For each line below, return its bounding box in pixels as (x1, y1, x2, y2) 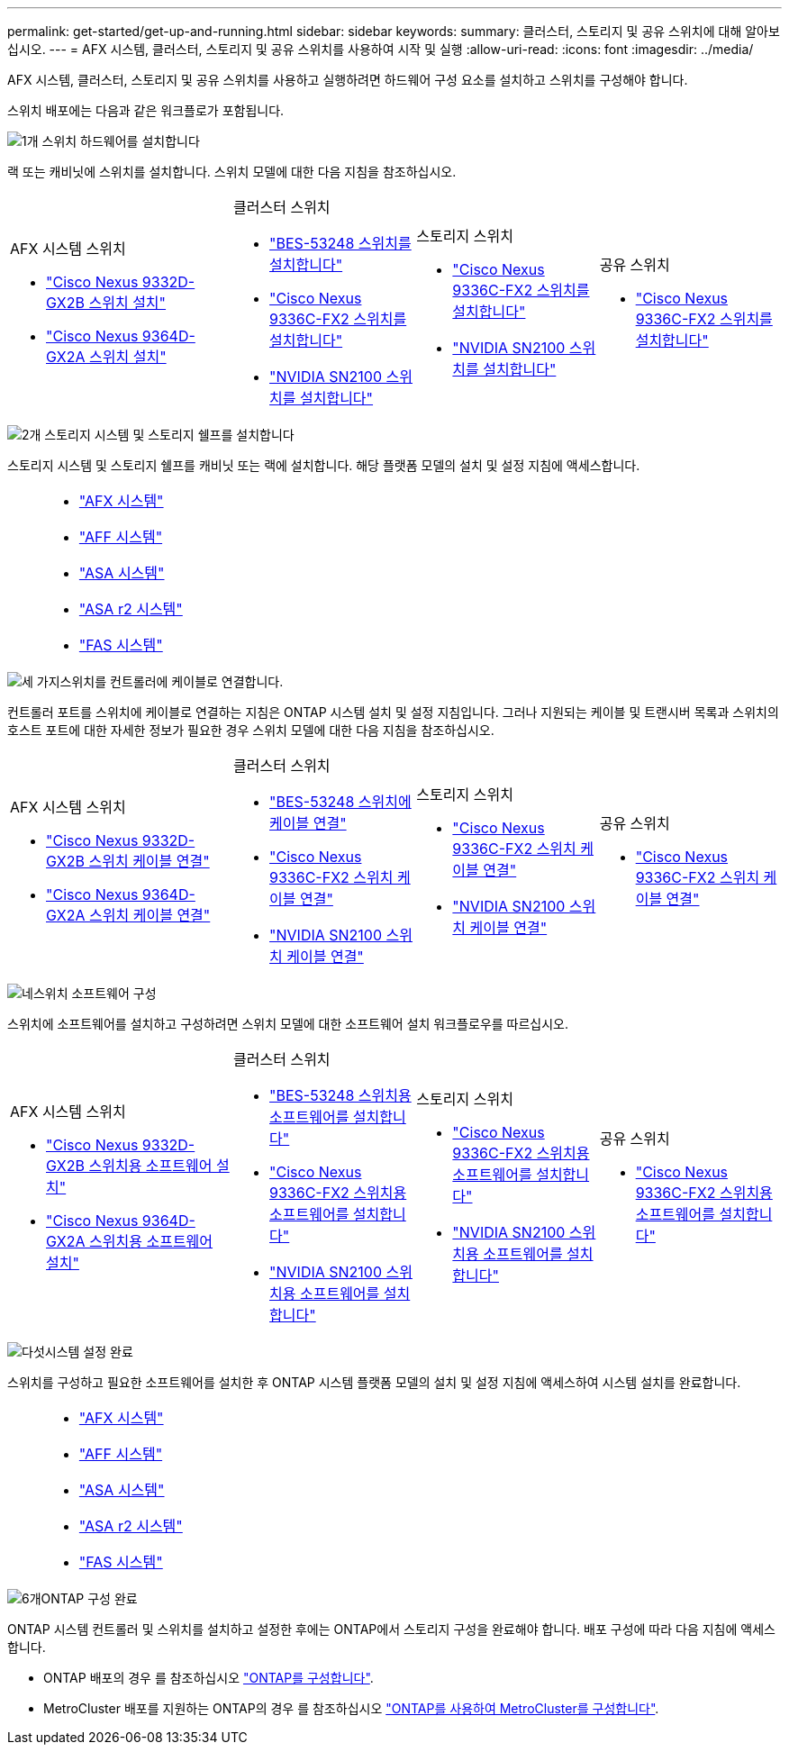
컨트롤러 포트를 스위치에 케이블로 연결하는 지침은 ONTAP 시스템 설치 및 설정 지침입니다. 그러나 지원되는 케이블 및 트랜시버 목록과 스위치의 (7, 704, 779, 720)
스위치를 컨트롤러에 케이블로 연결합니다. (59, 674, 284, 689)
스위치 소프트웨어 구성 (32, 985, 157, 1001)
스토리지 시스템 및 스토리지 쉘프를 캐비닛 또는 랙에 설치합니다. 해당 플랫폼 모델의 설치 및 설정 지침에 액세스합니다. (7, 458, 640, 473)
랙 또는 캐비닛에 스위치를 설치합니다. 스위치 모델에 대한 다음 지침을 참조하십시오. (7, 164, 457, 179)
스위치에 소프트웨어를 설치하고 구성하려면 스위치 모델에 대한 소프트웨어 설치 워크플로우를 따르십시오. (7, 1016, 569, 1031)
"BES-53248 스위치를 (269, 234, 412, 252)
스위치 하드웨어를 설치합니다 (41, 133, 200, 149)
